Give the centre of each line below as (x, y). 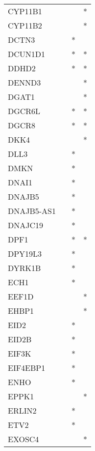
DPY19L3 (25, 254)
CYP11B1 (25, 11)
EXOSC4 (24, 439)
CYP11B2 (25, 25)
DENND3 (24, 82)
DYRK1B (24, 268)
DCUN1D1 (27, 54)
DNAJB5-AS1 (32, 211)
